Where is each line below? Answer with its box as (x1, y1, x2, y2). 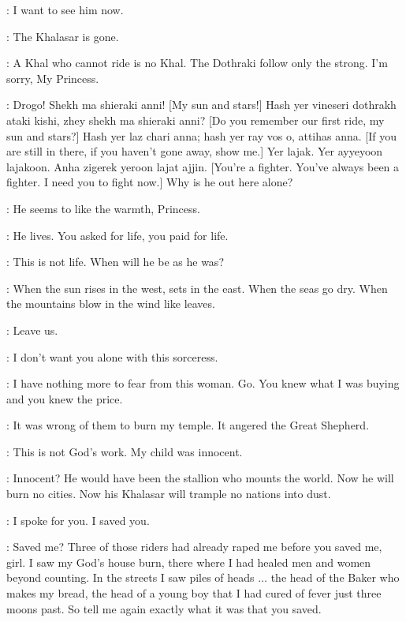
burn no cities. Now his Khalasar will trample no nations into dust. (6, 485, 331, 502)
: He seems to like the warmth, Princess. (6, 200, 200, 216)
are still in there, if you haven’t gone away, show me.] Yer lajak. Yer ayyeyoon (6, 143, 383, 159)
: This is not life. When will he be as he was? (6, 253, 224, 270)
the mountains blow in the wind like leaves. (6, 295, 215, 312)
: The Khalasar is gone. (6, 28, 119, 44)
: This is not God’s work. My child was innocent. (6, 443, 243, 459)
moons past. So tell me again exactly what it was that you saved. (6, 600, 322, 616)
